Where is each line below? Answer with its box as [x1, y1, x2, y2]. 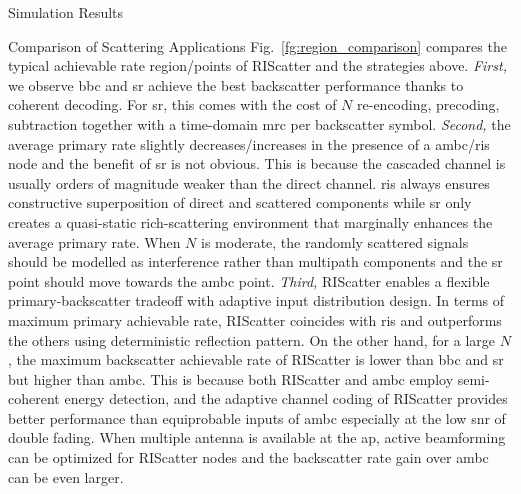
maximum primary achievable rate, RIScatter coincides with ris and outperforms [8, 309, 502, 330]
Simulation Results [8, 2, 124, 22]
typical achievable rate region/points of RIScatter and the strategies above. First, [8, 55, 507, 76]
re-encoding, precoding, [357, 94, 500, 115]
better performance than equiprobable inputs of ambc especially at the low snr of [8, 407, 506, 428]
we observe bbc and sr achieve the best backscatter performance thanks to [8, 74, 464, 95]
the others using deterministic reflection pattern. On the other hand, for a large [8, 329, 496, 350]
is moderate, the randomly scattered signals [201, 231, 469, 252]
